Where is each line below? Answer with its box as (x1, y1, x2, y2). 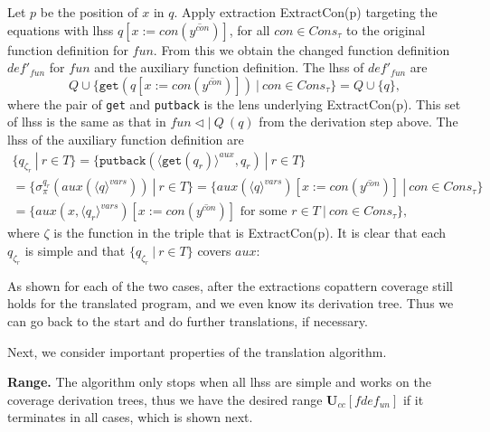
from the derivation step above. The (259, 112, 458, 131)
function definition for (7, 40, 128, 59)
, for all (229, 20, 270, 39)
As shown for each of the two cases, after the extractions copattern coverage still (7, 276, 453, 295)
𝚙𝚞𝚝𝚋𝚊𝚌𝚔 (99, 154, 146, 167)
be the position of (40, 3, 138, 21)
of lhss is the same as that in (7, 112, 166, 131)
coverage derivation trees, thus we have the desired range (7, 390, 323, 409)
